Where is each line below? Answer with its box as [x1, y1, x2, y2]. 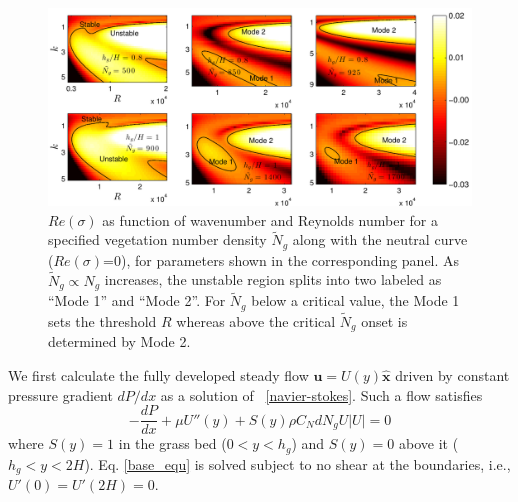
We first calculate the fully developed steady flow [8, 364, 309, 385]
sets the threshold [48, 310, 157, 331]
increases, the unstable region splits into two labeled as [104, 269, 442, 290]
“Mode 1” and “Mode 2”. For [48, 290, 226, 311]
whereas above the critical [176, 310, 336, 331]
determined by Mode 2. [48, 331, 191, 352]
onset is [361, 310, 408, 331]
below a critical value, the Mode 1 [251, 290, 460, 311]
